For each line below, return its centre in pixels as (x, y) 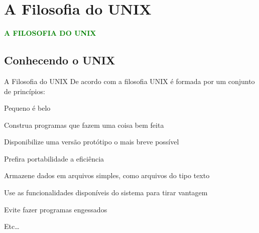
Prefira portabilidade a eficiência (54, 158)
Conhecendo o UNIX (60, 60)
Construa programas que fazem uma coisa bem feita (84, 125)
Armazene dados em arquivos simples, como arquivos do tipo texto (107, 175)
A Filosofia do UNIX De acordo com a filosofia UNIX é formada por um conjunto (129, 81)
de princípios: (25, 91)
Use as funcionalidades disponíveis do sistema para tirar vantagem (106, 192)
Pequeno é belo (27, 108)
